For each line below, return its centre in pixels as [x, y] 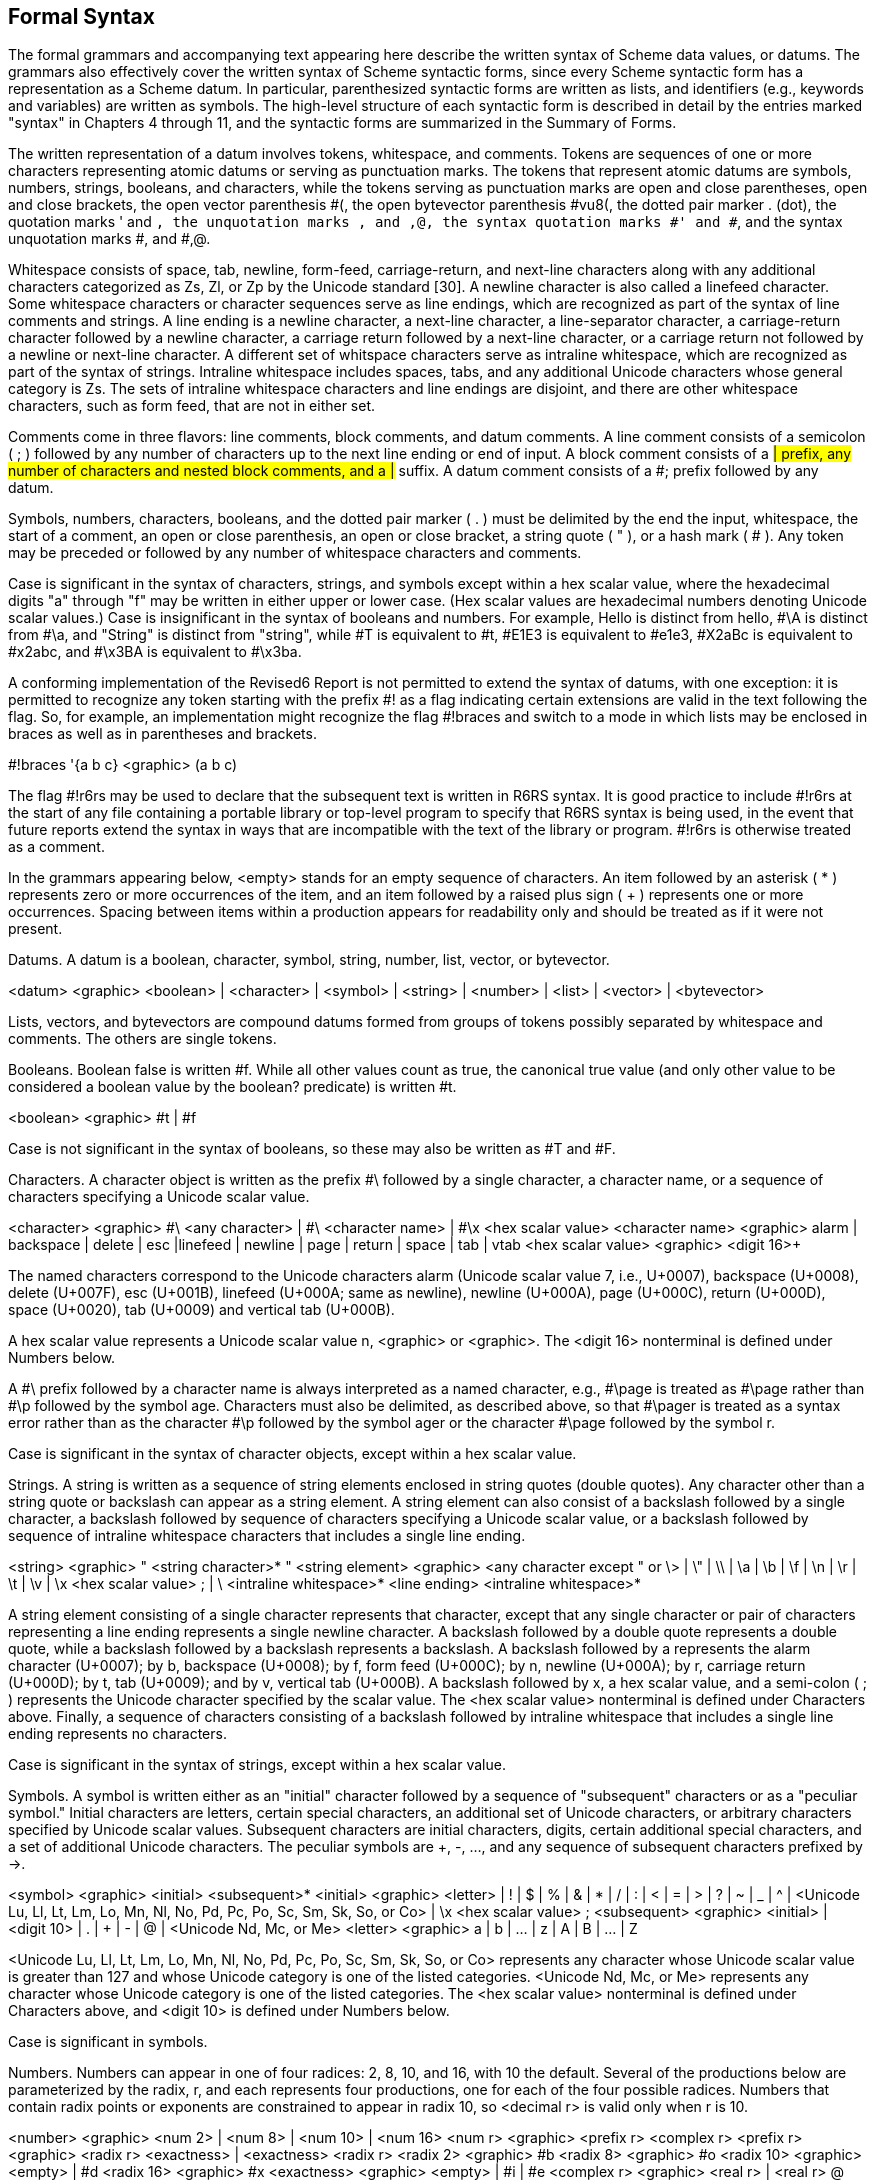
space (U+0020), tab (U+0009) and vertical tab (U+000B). [201, 1310]
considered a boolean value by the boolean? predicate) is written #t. [232, 1087]
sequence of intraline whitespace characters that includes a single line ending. [267, 1536]
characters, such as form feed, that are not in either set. [192, 406]
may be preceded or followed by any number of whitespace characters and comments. [295, 553]
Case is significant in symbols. [108, 2042]
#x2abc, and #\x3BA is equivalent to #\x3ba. [155, 652]
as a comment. [56, 847]
